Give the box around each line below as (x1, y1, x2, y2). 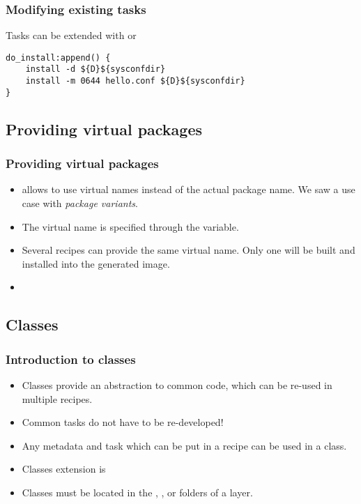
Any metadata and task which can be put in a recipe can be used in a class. (22, 438, 347, 452)
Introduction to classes (6, 350, 136, 367)
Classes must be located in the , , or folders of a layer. (22, 484, 253, 499)
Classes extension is (22, 461, 106, 476)
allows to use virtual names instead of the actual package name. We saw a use (22, 182, 355, 197)
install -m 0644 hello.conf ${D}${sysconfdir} (25, 76, 245, 86)
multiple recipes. (22, 391, 93, 406)
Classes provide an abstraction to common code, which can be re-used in (22, 378, 332, 392)
